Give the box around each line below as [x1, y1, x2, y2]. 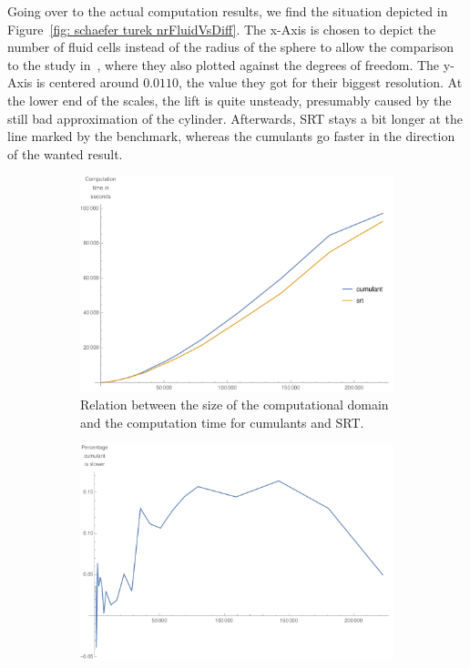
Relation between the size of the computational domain [80, 395, 389, 414]
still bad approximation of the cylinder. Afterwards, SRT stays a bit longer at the [7, 108, 464, 127]
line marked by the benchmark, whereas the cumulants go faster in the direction [7, 127, 455, 146]
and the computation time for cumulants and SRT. [80, 412, 364, 431]
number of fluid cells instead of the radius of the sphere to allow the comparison [7, 37, 455, 56]
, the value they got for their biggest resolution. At [179, 73, 463, 92]
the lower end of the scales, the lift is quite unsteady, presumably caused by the [7, 90, 452, 109]
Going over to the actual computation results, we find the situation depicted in [7, 2, 448, 20]
